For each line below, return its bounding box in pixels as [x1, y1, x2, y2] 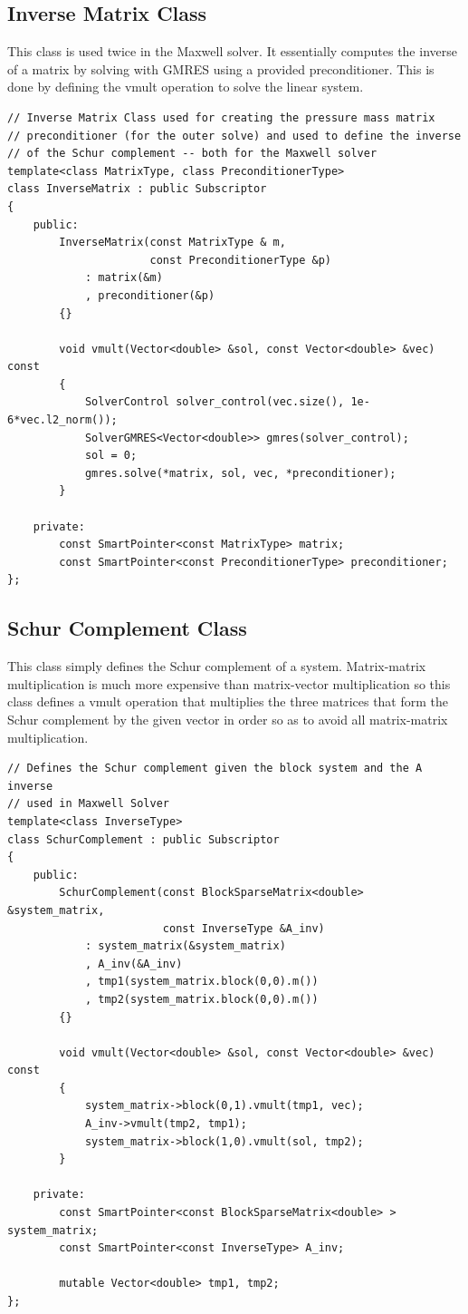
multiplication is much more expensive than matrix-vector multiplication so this [7, 674, 451, 693]
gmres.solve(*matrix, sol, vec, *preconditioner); [84, 466, 396, 480]
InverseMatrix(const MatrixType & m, [59, 236, 286, 249]
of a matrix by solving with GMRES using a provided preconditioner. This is [7, 59, 435, 78]
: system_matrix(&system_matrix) [84, 939, 286, 953]
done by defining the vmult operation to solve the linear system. [7, 77, 364, 96]
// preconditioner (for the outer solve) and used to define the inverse [7, 129, 462, 142]
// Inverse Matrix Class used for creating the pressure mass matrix [7, 111, 435, 124]
